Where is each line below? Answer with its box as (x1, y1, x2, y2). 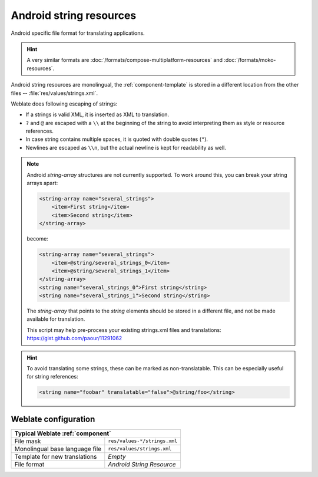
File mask (14, 437, 41, 445)
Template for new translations (14, 452, 97, 460)
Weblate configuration (11, 414, 95, 424)
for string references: (26, 373, 79, 380)
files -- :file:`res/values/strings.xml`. (11, 89, 98, 97)
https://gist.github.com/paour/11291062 (26, 335, 122, 342)
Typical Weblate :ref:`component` (14, 429, 111, 437)
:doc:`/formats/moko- (224, 57, 276, 64)
